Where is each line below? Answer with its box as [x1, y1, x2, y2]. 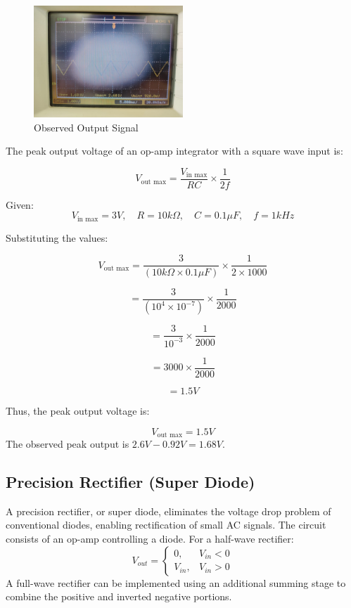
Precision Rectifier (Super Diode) [6, 470, 255, 492]
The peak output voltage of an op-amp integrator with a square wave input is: [6, 143, 343, 158]
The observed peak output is [6, 436, 129, 451]
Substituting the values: [6, 230, 108, 245]
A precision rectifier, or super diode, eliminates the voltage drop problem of [6, 503, 331, 518]
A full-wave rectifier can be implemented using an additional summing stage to [6, 575, 346, 590]
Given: [6, 197, 34, 212]
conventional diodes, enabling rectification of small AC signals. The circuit [6, 517, 326, 532]
